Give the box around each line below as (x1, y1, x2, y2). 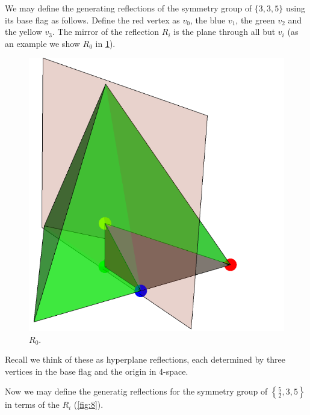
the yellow (5, 25, 42, 38)
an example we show (5, 37, 80, 49)
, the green (235, 13, 275, 26)
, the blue (190, 13, 226, 26)
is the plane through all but (173, 25, 276, 38)
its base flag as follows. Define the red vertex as (5, 13, 180, 26)
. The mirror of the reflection (52, 25, 160, 38)
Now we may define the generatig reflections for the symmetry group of (5, 385, 268, 398)
